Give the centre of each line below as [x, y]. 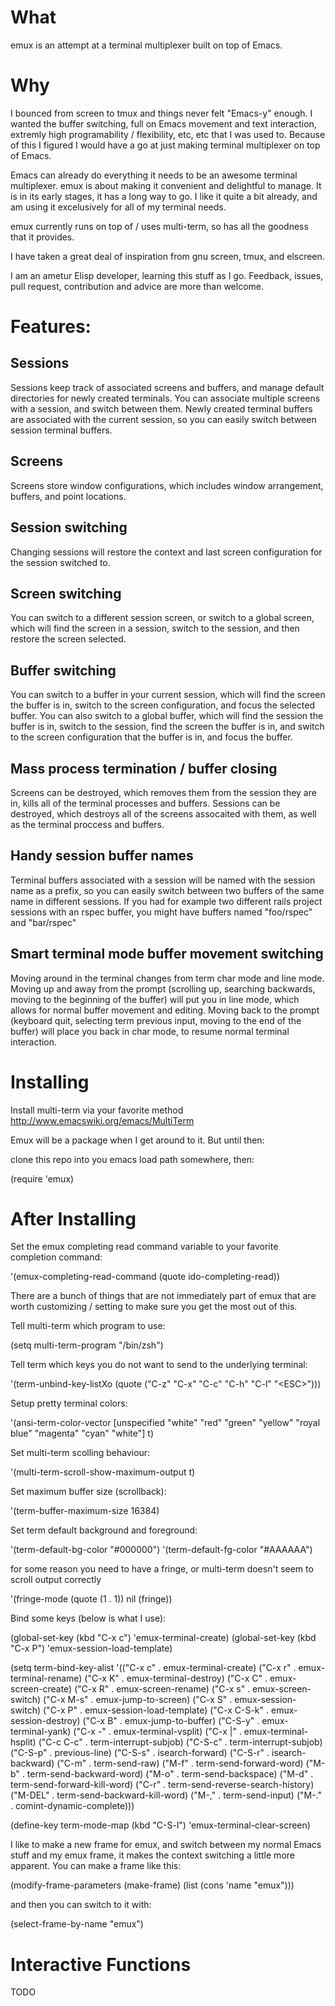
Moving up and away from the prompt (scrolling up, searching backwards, [163, 988]
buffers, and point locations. [68, 496]
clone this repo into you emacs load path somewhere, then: [132, 1159]
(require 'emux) [42, 1178]
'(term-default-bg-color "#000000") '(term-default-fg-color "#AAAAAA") [161, 1550]
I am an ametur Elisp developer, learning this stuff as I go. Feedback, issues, [167, 275]
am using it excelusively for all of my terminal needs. [118, 207]
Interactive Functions [101, 1964]
